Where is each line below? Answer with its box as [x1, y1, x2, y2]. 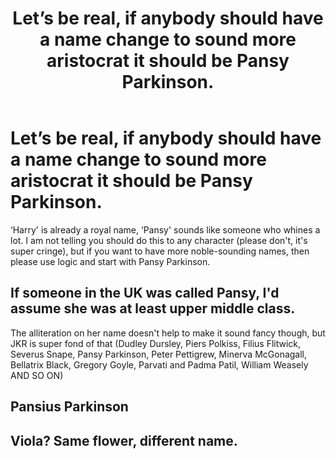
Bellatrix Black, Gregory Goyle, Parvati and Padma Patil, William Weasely [10, 358, 309, 371]
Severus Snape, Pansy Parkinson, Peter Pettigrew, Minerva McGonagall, [10, 348, 308, 360]
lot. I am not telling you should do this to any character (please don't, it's [10, 234, 308, 246]
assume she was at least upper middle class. [10, 300, 296, 317]
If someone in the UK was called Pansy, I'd [10, 285, 280, 302]
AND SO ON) [10, 369, 64, 381]
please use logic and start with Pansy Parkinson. [10, 255, 211, 267]
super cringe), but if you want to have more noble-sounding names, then [10, 245, 310, 257]
